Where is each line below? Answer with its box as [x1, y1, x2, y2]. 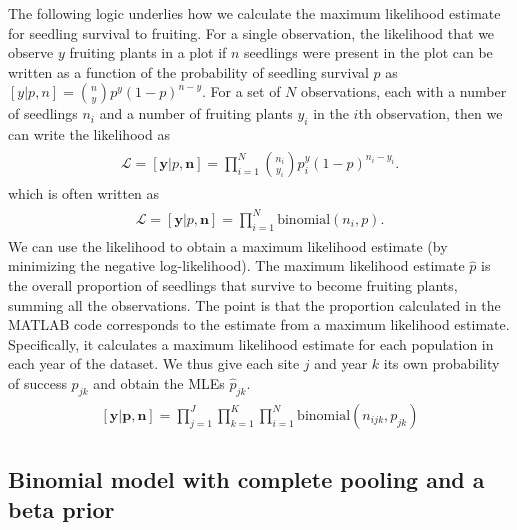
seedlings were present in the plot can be [244, 42, 493, 63]
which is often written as [8, 182, 160, 203]
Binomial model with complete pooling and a [8, 464, 485, 495]
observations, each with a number [301, 81, 507, 102]
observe [8, 42, 54, 63]
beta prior [8, 493, 115, 524]
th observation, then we [358, 103, 503, 124]
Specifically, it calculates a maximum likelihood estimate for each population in [8, 333, 494, 354]
